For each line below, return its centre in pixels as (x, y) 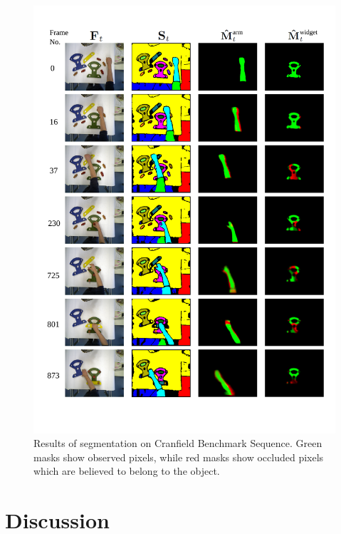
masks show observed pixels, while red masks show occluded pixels (179, 457)
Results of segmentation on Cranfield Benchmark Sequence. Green (178, 443)
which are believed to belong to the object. (127, 471)
